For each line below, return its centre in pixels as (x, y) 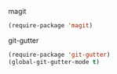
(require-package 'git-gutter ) (59, 55)
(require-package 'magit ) (50, 26)
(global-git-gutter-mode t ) (54, 62)
